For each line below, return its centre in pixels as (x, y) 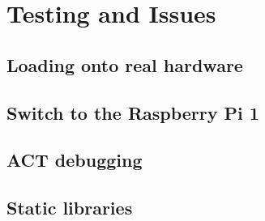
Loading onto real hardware (125, 64)
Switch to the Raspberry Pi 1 (133, 112)
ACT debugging (75, 160)
